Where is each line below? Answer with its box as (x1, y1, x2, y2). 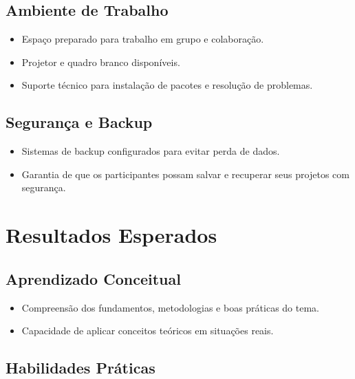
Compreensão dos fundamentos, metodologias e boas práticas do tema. (21, 300, 319, 314)
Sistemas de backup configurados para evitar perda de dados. (21, 144, 280, 158)
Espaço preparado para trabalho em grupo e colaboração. (21, 32, 264, 46)
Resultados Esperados (6, 221, 217, 249)
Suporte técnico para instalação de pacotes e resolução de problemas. (21, 78, 313, 92)
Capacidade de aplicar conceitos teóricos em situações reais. (21, 323, 274, 338)
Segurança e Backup (6, 111, 153, 133)
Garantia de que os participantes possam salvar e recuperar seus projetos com (21, 166, 349, 181)
